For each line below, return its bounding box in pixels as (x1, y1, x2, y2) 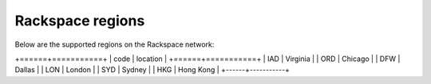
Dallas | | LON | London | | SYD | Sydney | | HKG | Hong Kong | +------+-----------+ (14, 65, 291, 74)
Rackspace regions (14, 12, 145, 29)
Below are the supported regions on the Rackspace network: (14, 40, 215, 49)
